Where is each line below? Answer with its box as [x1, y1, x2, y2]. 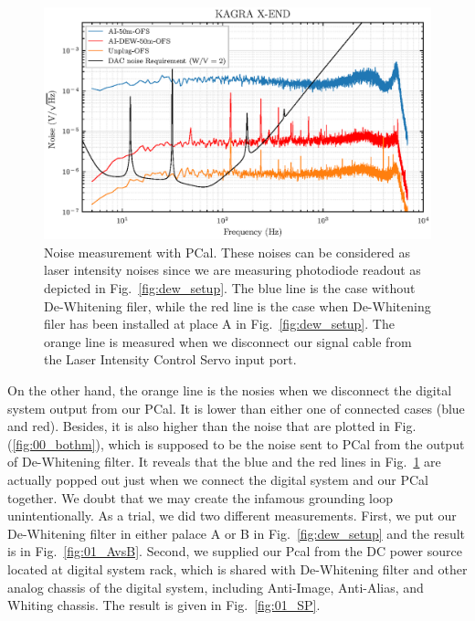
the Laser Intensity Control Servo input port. [44, 350, 297, 369]
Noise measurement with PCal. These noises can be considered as [44, 242, 410, 261]
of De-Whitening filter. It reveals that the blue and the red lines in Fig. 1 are [7, 452, 441, 471]
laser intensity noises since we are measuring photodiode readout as [44, 260, 421, 279]
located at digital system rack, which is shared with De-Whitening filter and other [7, 559, 468, 578]
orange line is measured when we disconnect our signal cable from [44, 332, 412, 351]
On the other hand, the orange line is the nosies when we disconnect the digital [7, 380, 452, 399]
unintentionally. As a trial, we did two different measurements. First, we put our [7, 506, 457, 525]
